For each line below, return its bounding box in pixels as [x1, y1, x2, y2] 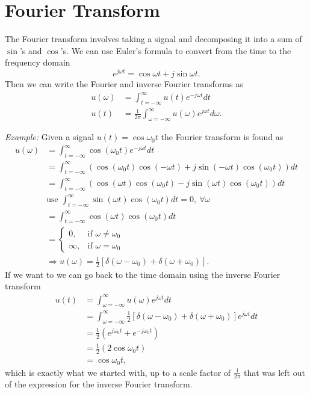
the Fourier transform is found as [161, 131, 284, 143]
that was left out [243, 366, 305, 378]
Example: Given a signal [5, 131, 95, 143]
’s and [19, 44, 42, 57]
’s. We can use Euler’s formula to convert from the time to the [60, 44, 291, 57]
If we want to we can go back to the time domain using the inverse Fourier [5, 268, 281, 280]
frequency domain [5, 56, 70, 69]
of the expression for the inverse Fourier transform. [5, 378, 193, 390]
